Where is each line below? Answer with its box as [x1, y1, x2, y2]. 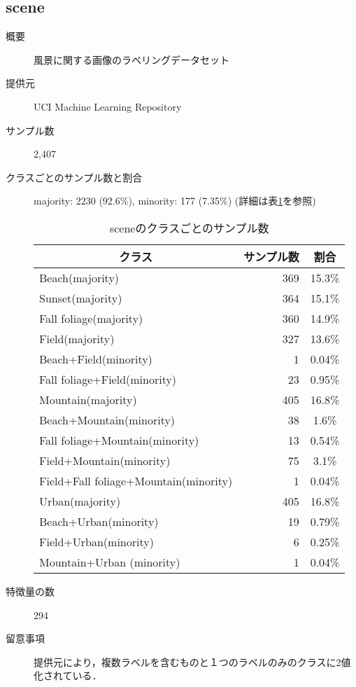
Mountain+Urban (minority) [39, 553, 180, 570]
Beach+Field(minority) [39, 350, 152, 367]
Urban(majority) [39, 492, 121, 509]
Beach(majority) [39, 269, 120, 286]
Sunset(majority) [39, 289, 122, 306]
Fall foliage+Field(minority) [39, 370, 177, 387]
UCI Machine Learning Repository [34, 99, 182, 113]
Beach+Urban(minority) [39, 513, 159, 529]
